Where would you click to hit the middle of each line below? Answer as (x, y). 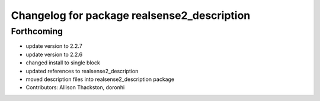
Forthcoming (37, 31)
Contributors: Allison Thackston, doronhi (75, 87)
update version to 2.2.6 (54, 54)
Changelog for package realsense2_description (131, 15)
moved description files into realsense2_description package (100, 79)
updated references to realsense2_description (82, 71)
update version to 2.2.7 (54, 46)
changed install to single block (63, 63)
